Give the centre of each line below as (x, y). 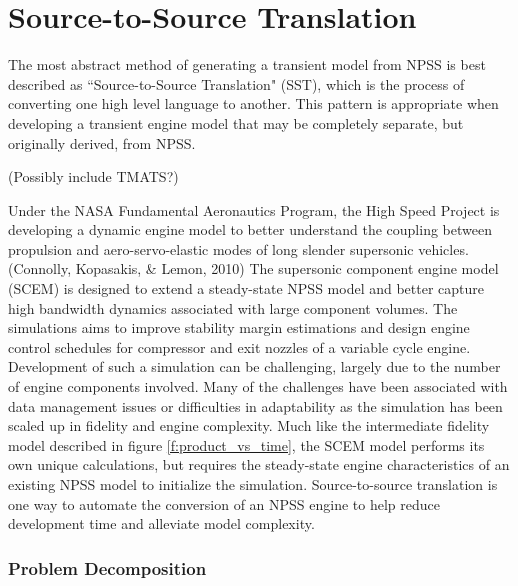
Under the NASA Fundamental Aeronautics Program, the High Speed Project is (254, 209)
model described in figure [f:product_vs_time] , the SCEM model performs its (246, 444)
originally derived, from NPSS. (102, 142)
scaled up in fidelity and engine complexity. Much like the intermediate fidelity (249, 425)
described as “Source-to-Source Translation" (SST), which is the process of (236, 83)
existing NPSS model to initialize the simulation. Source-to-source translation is (253, 484)
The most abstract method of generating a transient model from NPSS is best (247, 64)
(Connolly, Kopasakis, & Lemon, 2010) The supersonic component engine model (253, 268)
